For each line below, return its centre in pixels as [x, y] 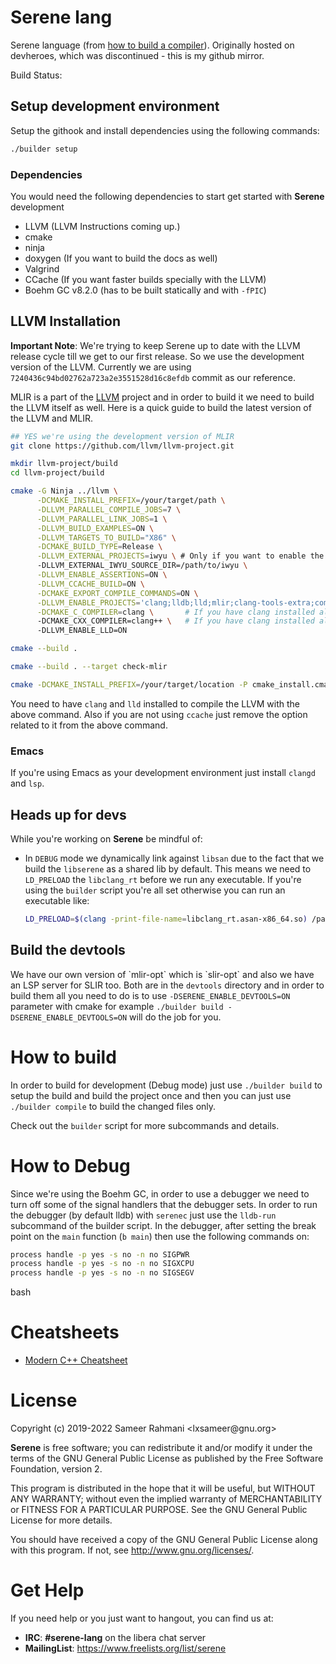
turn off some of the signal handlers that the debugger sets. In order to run [164, 1204]
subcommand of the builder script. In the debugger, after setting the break [163, 1225]
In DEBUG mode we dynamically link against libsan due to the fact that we [174, 858]
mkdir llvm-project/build [64, 464]
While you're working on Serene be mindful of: [106, 838]
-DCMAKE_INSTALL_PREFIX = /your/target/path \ [131, 501]
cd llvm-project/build [57, 473]
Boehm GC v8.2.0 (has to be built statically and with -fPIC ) [145, 290]
